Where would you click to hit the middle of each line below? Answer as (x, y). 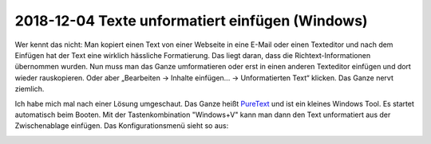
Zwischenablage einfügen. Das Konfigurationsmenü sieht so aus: (122, 126)
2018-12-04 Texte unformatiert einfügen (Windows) (191, 21)
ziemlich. (30, 89)
